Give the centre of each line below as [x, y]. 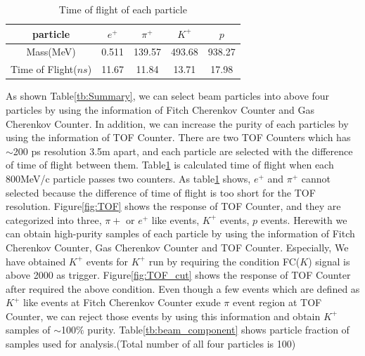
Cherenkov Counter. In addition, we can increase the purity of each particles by [177, 123]
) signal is [329, 261]
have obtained [36, 261]
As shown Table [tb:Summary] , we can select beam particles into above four [168, 96]
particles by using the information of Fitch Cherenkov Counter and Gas [160, 109]
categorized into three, [54, 219]
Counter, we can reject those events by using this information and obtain [163, 316]
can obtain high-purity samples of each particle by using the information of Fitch [180, 233]
